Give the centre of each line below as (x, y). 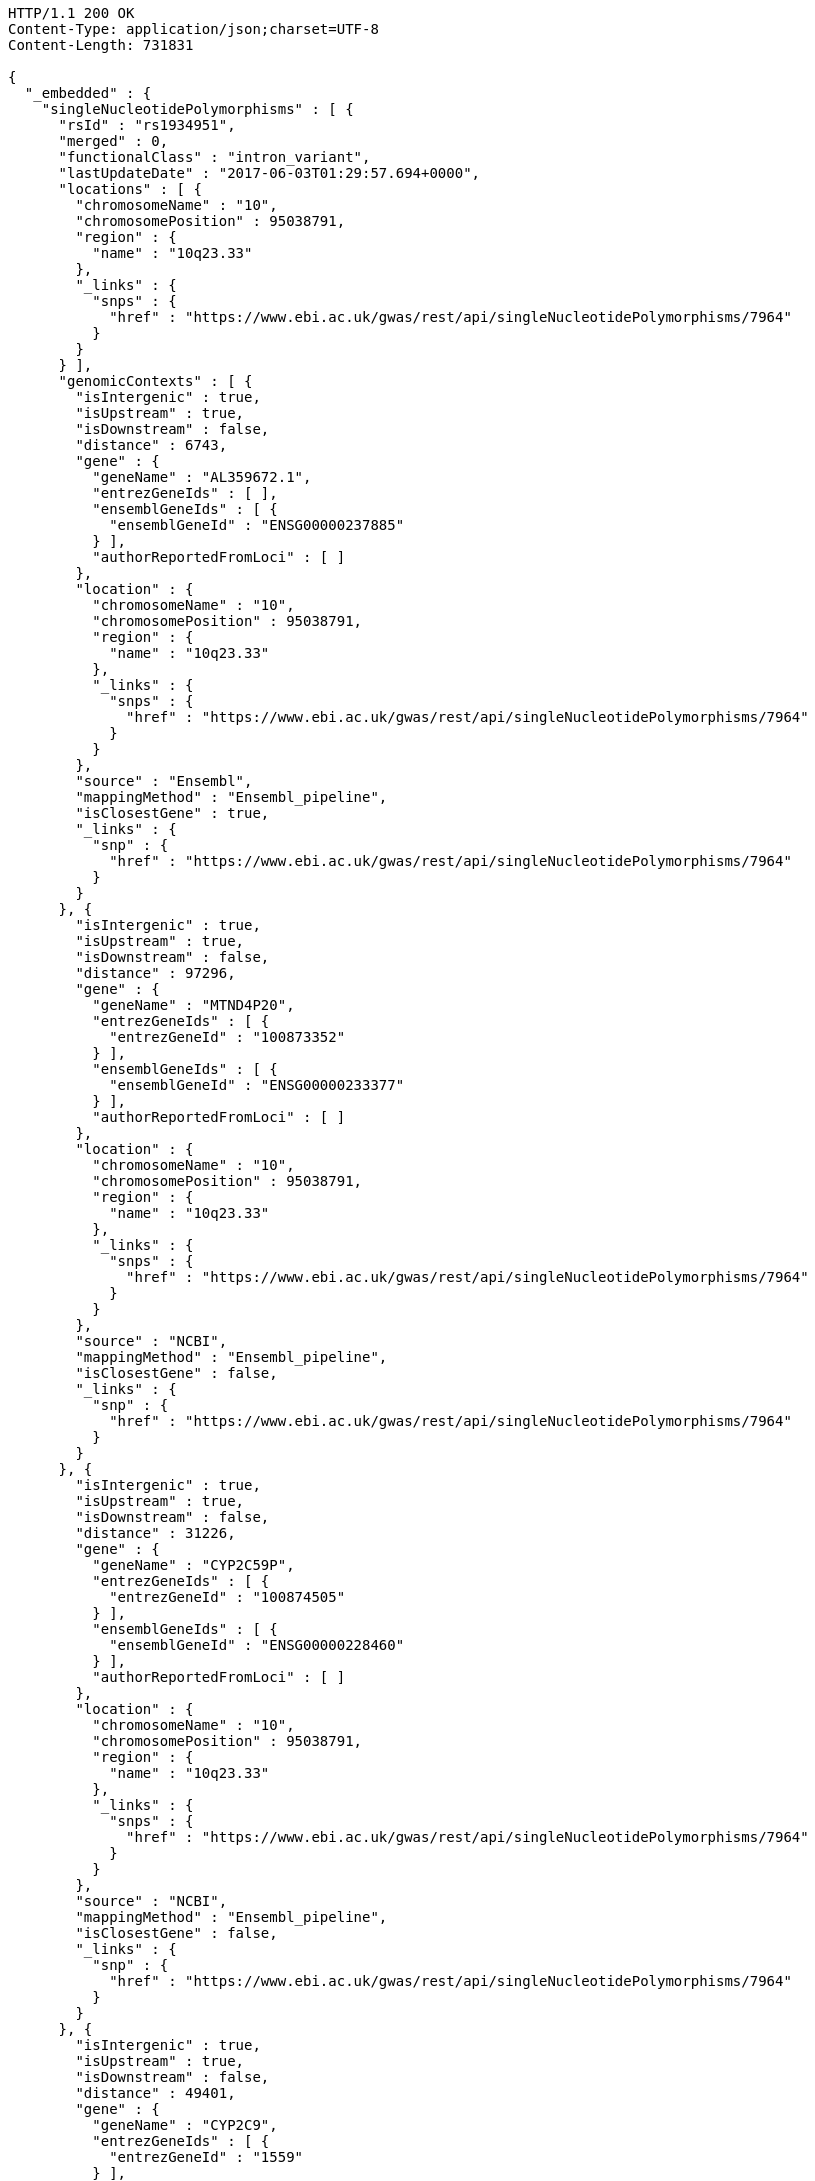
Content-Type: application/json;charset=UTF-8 (193, 29)
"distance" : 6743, (151, 445)
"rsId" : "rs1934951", (147, 125)
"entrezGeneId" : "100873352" (227, 1037)
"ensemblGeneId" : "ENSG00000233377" (257, 1085)
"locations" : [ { (130, 189)
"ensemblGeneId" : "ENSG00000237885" (257, 525)
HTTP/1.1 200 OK (71, 13)
